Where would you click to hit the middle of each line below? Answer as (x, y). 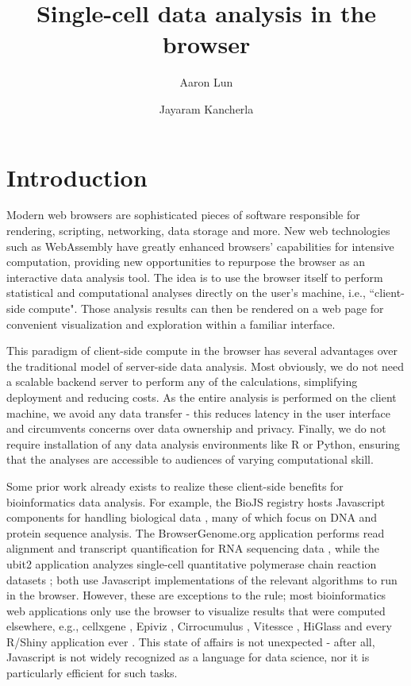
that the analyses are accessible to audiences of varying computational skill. (190, 459)
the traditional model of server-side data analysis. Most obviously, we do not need (205, 366)
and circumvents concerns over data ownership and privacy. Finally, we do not (196, 428)
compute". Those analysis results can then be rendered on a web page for (206, 308)
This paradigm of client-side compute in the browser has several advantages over (202, 351)
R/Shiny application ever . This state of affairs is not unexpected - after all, (191, 641)
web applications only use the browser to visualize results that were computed (196, 610)
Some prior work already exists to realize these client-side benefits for (175, 486)
